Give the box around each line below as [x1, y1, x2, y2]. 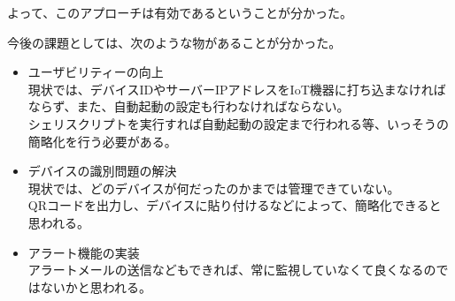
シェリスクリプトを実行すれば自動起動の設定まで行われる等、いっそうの [27, 114, 450, 132]
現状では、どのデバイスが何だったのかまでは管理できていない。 [27, 178, 400, 197]
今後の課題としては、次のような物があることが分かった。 [7, 33, 342, 51]
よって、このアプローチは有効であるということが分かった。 [7, 4, 353, 21]
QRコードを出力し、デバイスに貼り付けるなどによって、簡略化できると [27, 196, 442, 214]
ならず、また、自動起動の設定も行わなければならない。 [27, 97, 350, 116]
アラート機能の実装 [27, 243, 140, 261]
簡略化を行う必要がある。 [27, 132, 177, 150]
